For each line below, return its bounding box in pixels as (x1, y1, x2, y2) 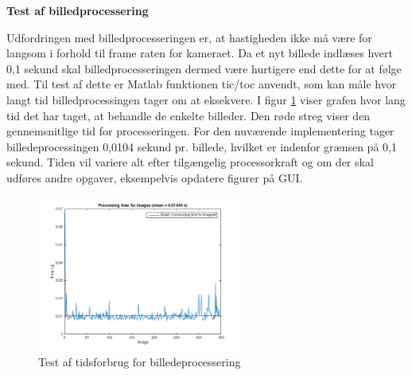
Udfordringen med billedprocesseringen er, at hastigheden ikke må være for (6, 29, 372, 45)
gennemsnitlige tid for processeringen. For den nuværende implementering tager (6, 123, 395, 139)
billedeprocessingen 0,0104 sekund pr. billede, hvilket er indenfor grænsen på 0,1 (6, 138, 397, 154)
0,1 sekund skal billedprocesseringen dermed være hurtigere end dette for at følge (6, 60, 402, 76)
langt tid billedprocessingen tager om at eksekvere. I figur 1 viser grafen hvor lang (6, 91, 406, 107)
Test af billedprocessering (6, 2, 149, 18)
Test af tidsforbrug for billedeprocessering (38, 354, 241, 370)
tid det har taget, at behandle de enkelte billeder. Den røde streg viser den (6, 107, 371, 123)
